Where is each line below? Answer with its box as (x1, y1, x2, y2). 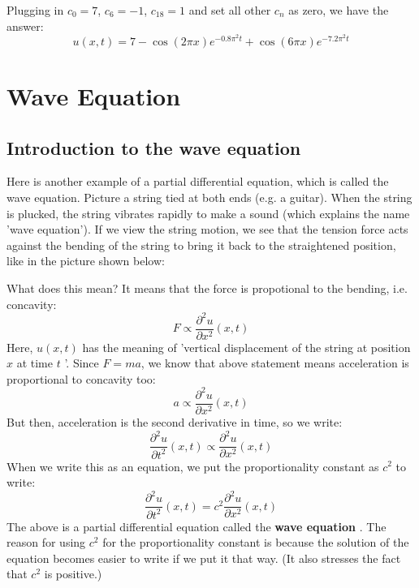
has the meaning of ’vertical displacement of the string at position (82, 338, 411, 355)
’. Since (64, 354, 99, 371)
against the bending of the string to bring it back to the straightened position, (6, 236, 396, 253)
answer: (6, 17, 44, 34)
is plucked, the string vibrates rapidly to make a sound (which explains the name (6, 204, 410, 221)
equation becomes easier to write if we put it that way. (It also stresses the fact (6, 549, 401, 566)
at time (16, 354, 54, 371)
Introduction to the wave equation (6, 135, 301, 160)
